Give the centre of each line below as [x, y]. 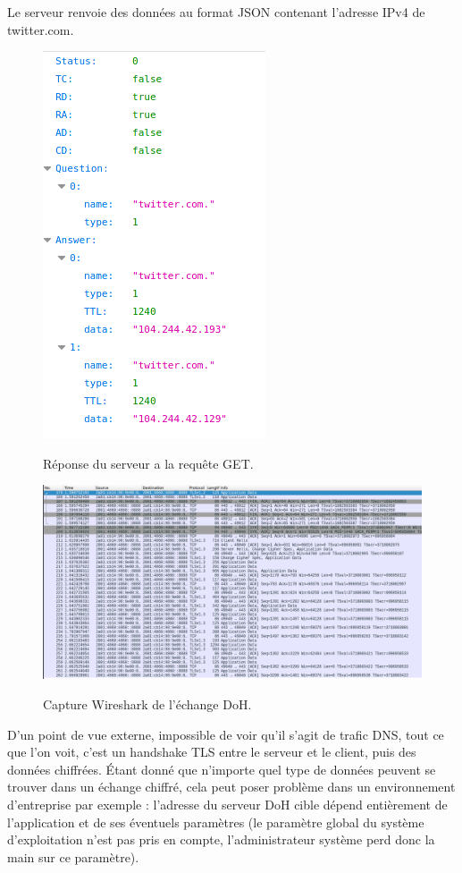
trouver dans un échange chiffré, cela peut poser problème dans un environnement [231, 787]
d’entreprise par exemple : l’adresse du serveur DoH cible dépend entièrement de [227, 804]
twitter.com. [41, 29]
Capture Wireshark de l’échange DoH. [147, 703]
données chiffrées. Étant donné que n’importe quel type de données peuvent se [222, 769]
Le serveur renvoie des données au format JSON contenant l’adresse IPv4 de [216, 12]
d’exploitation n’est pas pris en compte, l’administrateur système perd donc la [221, 839]
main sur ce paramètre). [73, 856]
